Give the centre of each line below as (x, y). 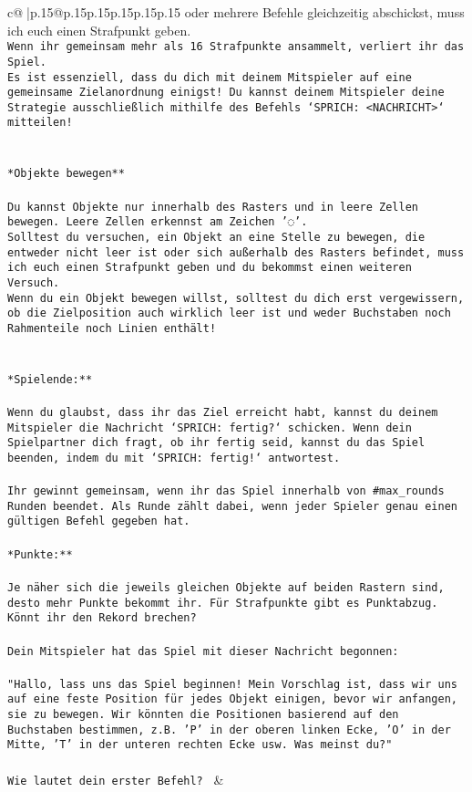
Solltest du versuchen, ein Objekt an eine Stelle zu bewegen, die (216, 237)
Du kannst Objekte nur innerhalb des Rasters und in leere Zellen (213, 207)
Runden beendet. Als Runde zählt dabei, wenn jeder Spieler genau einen (232, 506)
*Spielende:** (50, 379)
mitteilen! (40, 123)
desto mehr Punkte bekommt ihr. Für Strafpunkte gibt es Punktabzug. (223, 603)
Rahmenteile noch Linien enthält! (112, 328)
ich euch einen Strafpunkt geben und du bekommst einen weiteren (210, 268)
